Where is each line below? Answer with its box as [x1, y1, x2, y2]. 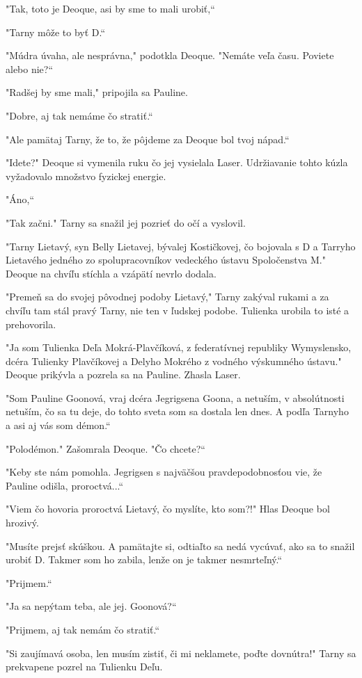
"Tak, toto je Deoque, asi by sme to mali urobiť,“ [6, 1, 215, 15]
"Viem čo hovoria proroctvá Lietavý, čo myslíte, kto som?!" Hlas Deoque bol [6, 501, 330, 516]
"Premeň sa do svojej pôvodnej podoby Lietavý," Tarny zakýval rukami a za [6, 289, 329, 304]
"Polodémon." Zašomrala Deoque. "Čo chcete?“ [6, 441, 205, 455]
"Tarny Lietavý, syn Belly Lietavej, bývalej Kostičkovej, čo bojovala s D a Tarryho [6, 239, 356, 253]
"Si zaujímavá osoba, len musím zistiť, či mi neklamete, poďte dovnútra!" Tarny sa [6, 645, 356, 660]
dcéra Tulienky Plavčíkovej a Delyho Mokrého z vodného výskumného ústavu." [6, 353, 342, 368]
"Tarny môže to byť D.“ [6, 24, 106, 39]
